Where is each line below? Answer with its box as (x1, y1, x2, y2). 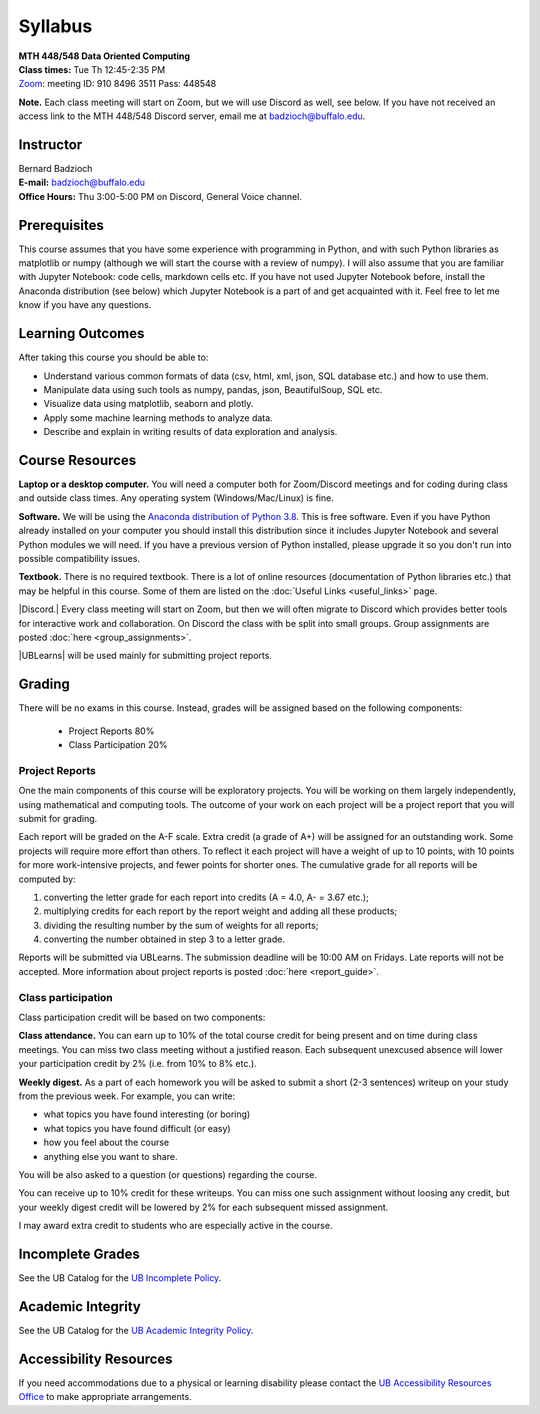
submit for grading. (18, 812, 98, 824)
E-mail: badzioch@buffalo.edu (18, 176, 145, 189)
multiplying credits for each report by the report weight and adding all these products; (43, 905, 398, 917)
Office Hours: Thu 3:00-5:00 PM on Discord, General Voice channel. (18, 190, 302, 202)
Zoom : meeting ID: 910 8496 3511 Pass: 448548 (18, 78, 217, 90)
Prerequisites (18, 216, 104, 234)
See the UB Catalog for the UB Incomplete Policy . (18, 1271, 222, 1284)
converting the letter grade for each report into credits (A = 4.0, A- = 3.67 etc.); (43, 891, 369, 903)
